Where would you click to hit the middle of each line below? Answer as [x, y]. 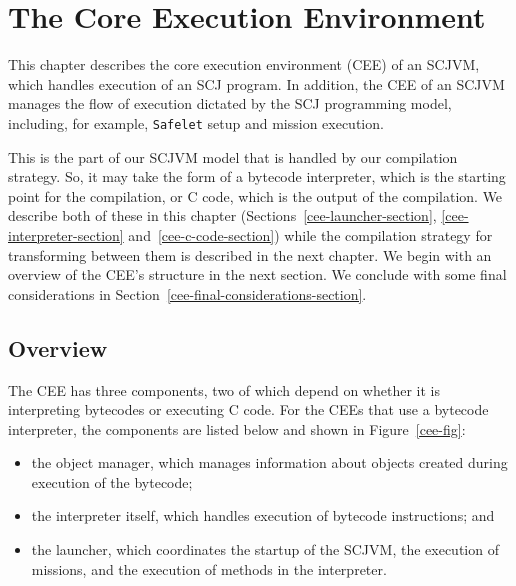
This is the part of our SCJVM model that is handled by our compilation [233, 156]
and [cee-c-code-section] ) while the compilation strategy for [310, 234]
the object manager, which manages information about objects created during [269, 462]
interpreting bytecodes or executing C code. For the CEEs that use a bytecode [248, 409]
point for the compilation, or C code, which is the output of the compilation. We [255, 195]
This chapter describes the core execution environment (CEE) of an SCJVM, [244, 64]
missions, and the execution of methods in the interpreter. [209, 568]
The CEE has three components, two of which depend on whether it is [224, 389]
